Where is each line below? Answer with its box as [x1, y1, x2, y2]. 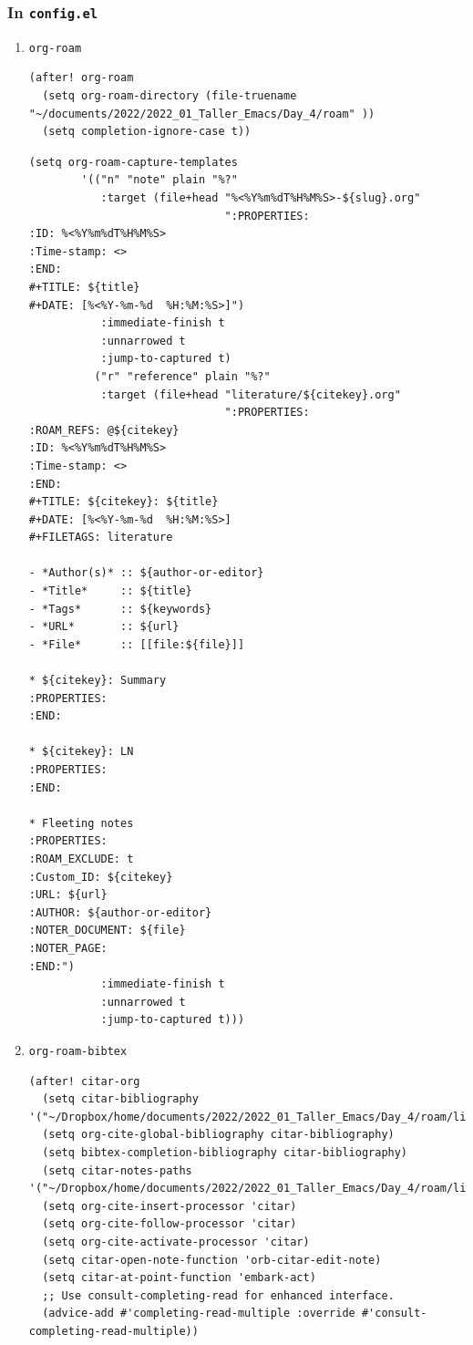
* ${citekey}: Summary [28, 674, 167, 688]
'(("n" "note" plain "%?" [81, 173, 238, 187]
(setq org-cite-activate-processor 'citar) [42, 1235, 310, 1248]
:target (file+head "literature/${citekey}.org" [100, 388, 401, 401]
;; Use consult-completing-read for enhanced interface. [42, 1288, 395, 1302]
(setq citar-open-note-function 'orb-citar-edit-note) [42, 1253, 382, 1267]
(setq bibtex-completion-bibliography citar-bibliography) [42, 1145, 408, 1159]
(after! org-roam [28, 71, 134, 85]
